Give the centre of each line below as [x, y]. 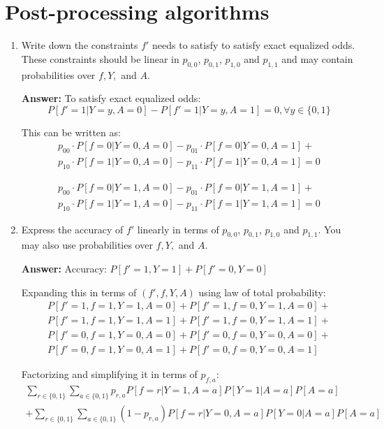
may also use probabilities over [87, 245]
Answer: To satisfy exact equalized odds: [111, 98]
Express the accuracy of [72, 229]
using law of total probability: [262, 292]
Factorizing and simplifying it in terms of [109, 374]
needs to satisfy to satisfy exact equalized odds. [254, 45]
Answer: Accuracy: [64, 268]
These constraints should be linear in [100, 58]
